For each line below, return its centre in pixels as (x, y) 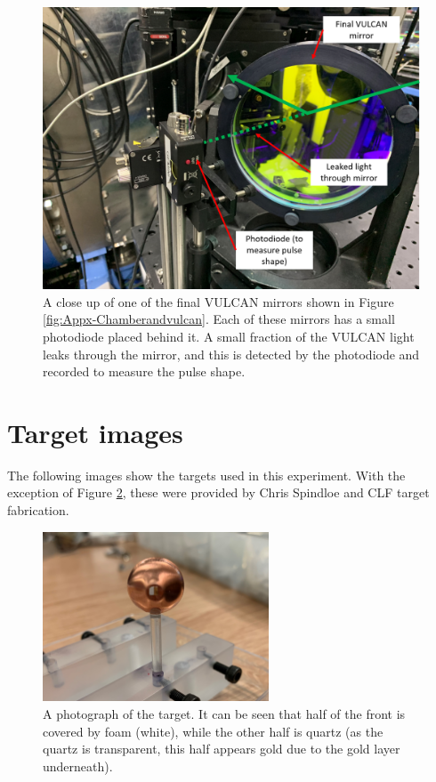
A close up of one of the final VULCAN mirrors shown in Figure (218, 301)
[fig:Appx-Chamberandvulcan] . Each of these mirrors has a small (219, 319)
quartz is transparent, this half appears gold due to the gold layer (222, 749)
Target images (95, 432)
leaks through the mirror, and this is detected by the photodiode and (231, 354)
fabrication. (38, 510)
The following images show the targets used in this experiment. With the (206, 475)
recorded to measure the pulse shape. (144, 371)
